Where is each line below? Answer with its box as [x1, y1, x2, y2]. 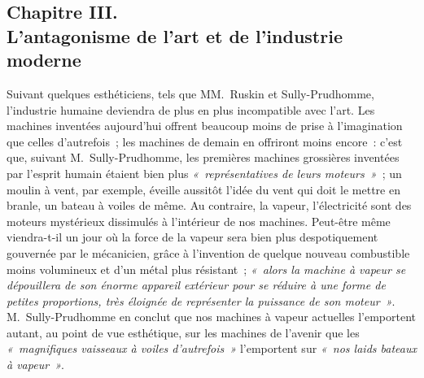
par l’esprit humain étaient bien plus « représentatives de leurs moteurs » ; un [7, 164, 402, 181]
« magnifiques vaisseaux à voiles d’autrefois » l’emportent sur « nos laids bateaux [7, 340, 417, 357]
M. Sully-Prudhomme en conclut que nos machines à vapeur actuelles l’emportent [7, 308, 416, 325]
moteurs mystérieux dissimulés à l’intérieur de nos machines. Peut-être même [7, 212, 391, 229]
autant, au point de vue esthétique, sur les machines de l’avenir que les [7, 324, 360, 341]
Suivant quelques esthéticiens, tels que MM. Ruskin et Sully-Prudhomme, [7, 85, 374, 102]
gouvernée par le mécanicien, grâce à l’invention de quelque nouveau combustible [7, 244, 410, 261]
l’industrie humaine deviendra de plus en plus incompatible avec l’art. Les [7, 101, 375, 118]
